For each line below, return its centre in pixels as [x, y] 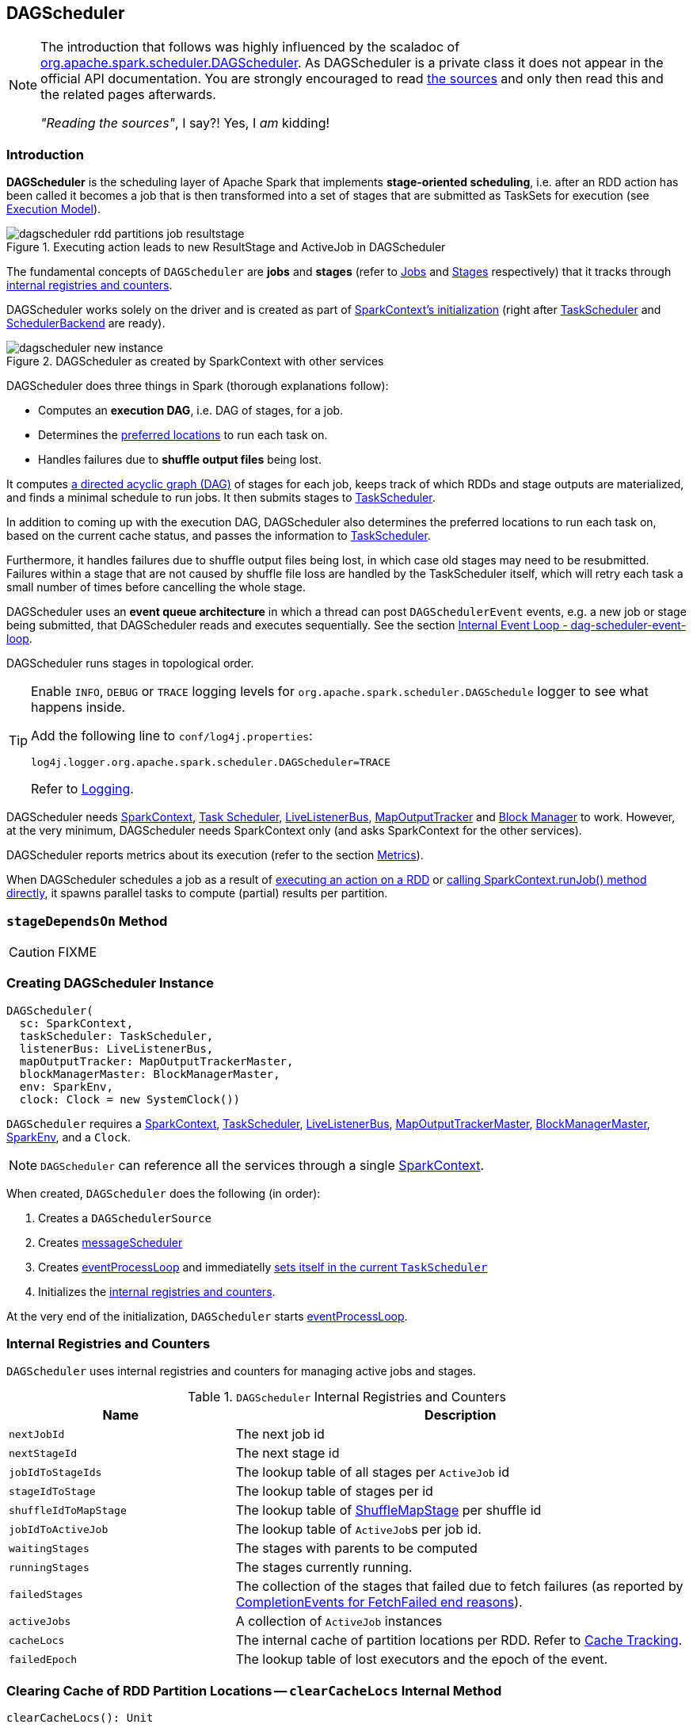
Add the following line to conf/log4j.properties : [172, 736]
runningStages [49, 1567]
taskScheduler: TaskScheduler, [116, 1036]
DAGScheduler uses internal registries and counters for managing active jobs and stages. [242, 1371]
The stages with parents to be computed [356, 1548]
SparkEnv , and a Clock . [69, 1137]
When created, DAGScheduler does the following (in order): [164, 1193]
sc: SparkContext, [76, 1023]
